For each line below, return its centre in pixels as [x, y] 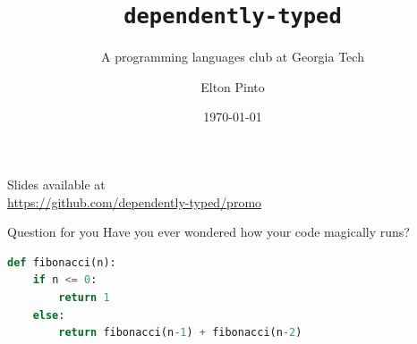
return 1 [84, 298]
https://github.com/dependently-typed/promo [135, 201]
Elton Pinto [233, 86]
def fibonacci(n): [62, 262]
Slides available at [56, 185]
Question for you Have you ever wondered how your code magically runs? [208, 232]
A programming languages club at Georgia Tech [233, 57]
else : [49, 315]
